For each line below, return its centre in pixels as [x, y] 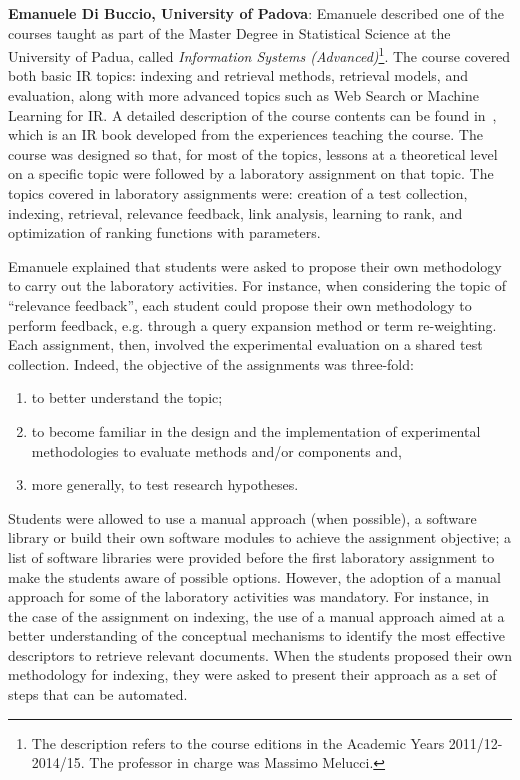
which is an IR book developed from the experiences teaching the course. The [245, 134]
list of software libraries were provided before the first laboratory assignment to [251, 556]
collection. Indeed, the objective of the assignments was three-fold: [211, 363]
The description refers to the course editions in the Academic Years [238, 742]
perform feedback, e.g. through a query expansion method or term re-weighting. [252, 324]
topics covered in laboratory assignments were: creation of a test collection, [238, 193]
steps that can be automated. [98, 694]
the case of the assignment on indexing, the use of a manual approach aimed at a [256, 615]
